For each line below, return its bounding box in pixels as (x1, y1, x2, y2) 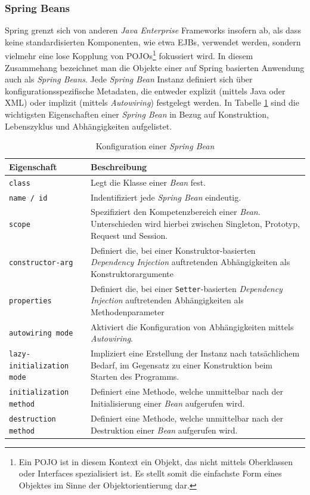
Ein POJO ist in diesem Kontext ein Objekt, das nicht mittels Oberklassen (18, 455, 293, 468)
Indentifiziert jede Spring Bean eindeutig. (90, 190, 241, 203)
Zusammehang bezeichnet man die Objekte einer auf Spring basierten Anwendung (5, 61, 305, 73)
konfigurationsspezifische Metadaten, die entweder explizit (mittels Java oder (5, 84, 286, 97)
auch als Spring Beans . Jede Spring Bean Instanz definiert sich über (5, 73, 253, 85)
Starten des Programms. (90, 370, 179, 383)
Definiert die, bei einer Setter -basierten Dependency (90, 282, 283, 294)
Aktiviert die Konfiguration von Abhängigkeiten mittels (90, 320, 294, 333)
